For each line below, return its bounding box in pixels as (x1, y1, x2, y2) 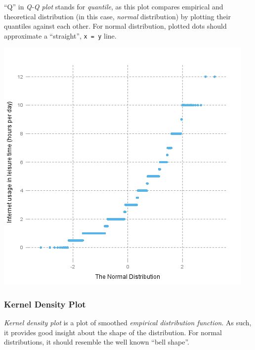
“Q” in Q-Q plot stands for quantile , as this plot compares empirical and (4, 1, 223, 11)
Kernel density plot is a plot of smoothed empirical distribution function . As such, (4, 317, 252, 328)
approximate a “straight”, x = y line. (4, 30, 117, 41)
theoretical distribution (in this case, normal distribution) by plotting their (4, 11, 231, 21)
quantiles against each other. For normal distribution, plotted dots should (4, 21, 227, 31)
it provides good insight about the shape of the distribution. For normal (4, 327, 222, 337)
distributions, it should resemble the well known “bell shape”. (4, 337, 189, 347)
